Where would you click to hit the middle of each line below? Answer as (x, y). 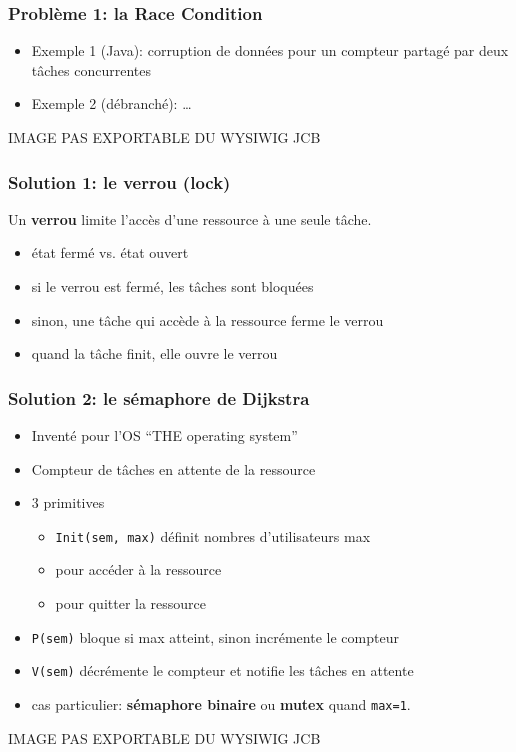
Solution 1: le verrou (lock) (119, 181)
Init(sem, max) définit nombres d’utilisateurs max (213, 535)
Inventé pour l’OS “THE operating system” (164, 435)
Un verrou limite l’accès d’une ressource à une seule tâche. (190, 218)
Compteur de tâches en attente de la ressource (173, 468)
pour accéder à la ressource (138, 569)
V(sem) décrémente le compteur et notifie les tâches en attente (222, 670)
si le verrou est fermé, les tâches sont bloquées (172, 286)
